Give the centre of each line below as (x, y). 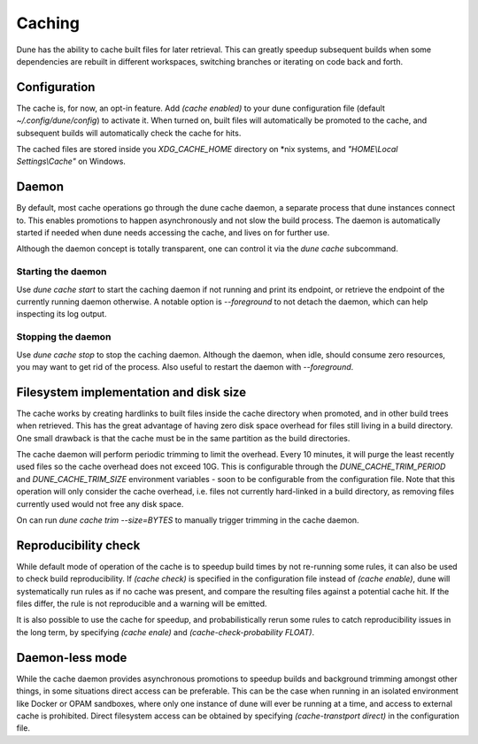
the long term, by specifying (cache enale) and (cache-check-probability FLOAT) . (165, 632)
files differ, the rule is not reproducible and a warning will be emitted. (142, 604)
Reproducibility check (78, 545)
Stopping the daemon (64, 337)
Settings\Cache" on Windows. (71, 161)
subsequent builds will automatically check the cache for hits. (129, 133)
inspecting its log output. (62, 314)
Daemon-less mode (72, 658)
